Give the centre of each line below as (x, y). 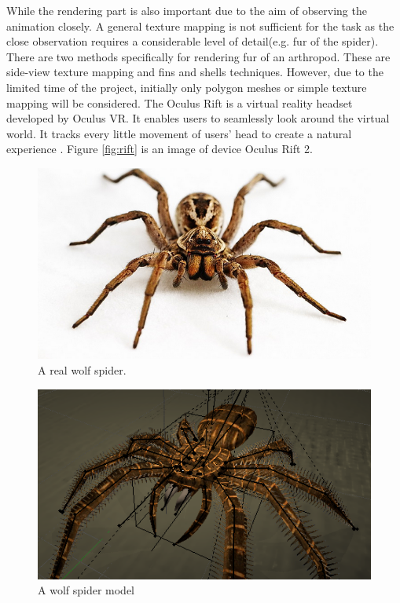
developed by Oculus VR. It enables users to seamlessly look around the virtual (198, 118)
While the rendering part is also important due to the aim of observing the (187, 10)
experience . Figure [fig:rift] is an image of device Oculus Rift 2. (160, 149)
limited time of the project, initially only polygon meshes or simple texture (187, 87)
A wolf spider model (86, 590)
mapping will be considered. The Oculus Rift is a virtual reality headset (180, 102)
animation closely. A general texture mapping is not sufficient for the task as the (200, 26)
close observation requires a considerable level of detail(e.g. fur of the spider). (193, 41)
